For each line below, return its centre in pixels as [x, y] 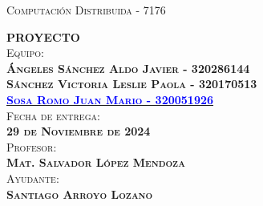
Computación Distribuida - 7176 [86, 10]
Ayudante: [33, 178]
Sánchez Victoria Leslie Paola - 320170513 [132, 84]
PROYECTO [43, 36]
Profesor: [32, 146]
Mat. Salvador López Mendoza [96, 162]
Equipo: [25, 53]
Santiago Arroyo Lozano [80, 194]
